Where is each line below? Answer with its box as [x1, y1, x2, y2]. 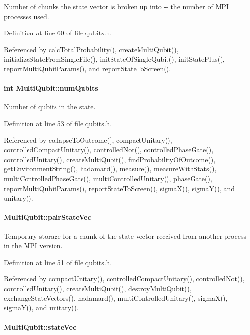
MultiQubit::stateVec [4, 322, 77, 332]
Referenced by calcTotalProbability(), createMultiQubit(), [4, 44, 179, 54]
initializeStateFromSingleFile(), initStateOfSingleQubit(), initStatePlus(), [4, 54, 225, 64]
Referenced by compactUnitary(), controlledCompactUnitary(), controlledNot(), [4, 273, 245, 284]
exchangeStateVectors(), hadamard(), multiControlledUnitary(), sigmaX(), [4, 293, 228, 303]
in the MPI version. [4, 240, 63, 251]
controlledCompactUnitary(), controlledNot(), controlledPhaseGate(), [4, 144, 214, 155]
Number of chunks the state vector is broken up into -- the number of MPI [4, 1, 229, 11]
